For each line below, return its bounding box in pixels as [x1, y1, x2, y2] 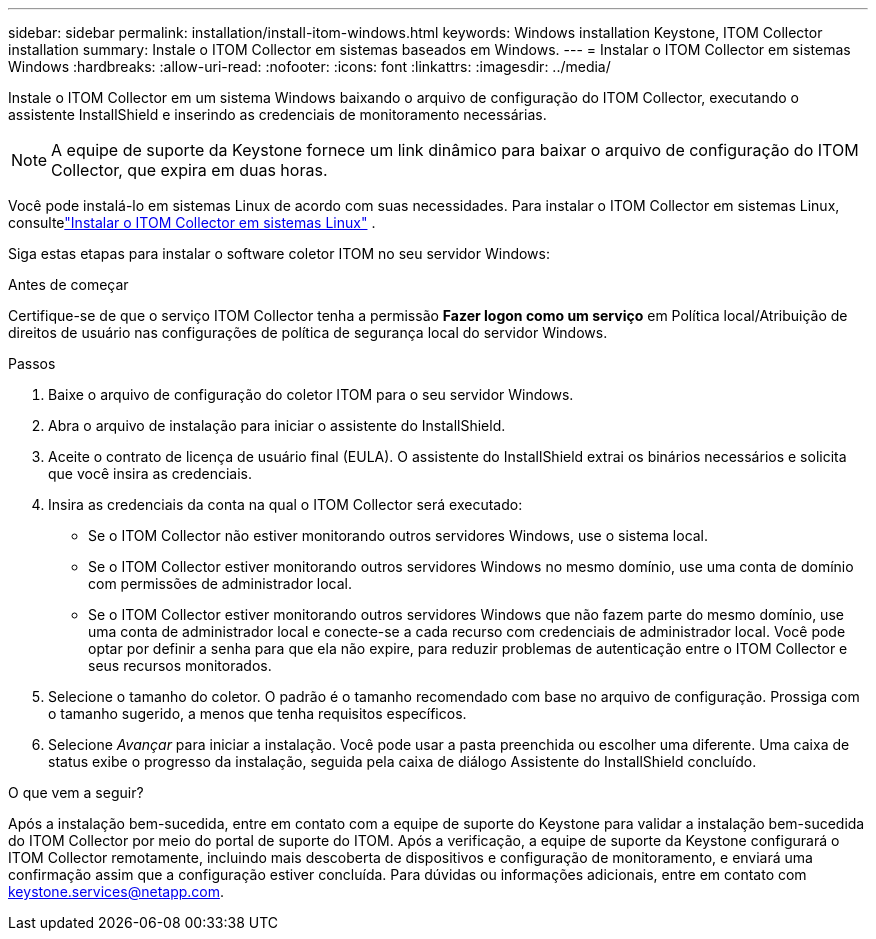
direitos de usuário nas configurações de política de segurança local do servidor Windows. [8, 324, 608, 341]
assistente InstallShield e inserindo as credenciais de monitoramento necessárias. [8, 106, 547, 123]
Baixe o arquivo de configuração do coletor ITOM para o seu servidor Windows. [48, 386, 574, 403]
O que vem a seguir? [8, 784, 144, 801]
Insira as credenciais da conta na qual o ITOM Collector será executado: [48, 496, 523, 513]
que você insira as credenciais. [48, 465, 253, 482]
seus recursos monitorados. [88, 657, 272, 674]
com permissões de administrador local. [88, 575, 353, 592]
